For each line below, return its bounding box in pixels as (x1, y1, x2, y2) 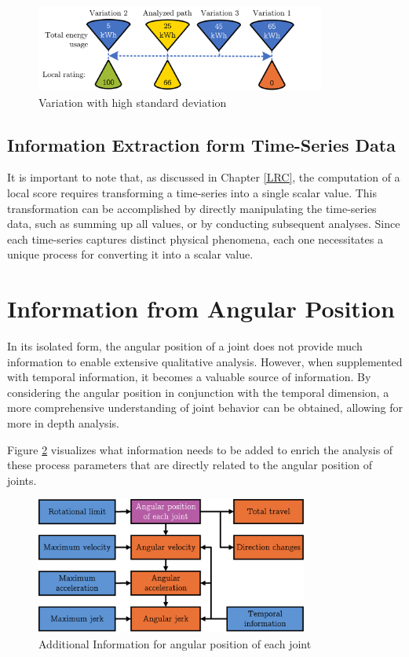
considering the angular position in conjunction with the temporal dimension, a (7, 384, 389, 400)
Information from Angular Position (7, 292, 395, 325)
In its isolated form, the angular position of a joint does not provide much (7, 338, 363, 354)
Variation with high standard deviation (38, 94, 227, 110)
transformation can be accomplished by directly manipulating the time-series (7, 200, 377, 216)
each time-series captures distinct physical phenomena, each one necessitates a (7, 230, 383, 247)
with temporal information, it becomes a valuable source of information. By (7, 369, 371, 385)
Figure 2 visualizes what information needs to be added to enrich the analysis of (7, 441, 393, 457)
